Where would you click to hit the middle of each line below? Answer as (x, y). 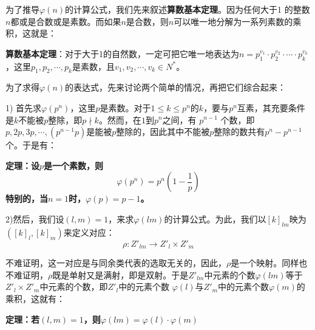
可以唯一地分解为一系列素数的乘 (238, 21)
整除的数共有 (239, 132)
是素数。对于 (125, 107)
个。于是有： (31, 145)
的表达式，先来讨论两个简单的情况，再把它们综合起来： (176, 87)
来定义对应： (89, 232)
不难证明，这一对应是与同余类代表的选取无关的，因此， (116, 263)
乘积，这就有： (35, 298)
